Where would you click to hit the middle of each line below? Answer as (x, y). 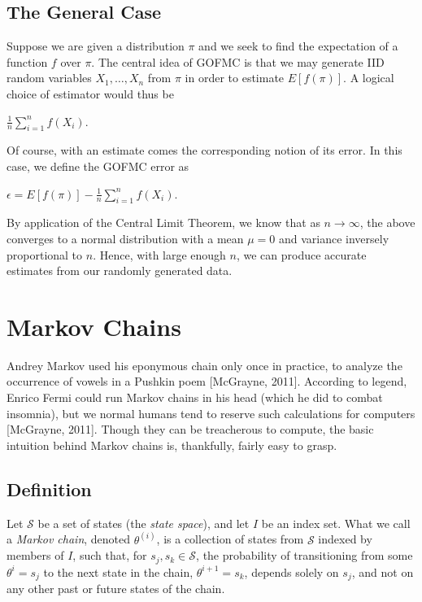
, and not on (383, 571)
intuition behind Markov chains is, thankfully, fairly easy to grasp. (172, 445)
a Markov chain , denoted (69, 539)
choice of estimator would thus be (90, 93)
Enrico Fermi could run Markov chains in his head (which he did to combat (195, 397)
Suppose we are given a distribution (96, 46)
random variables (49, 78)
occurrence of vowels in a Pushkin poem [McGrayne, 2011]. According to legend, (207, 381)
